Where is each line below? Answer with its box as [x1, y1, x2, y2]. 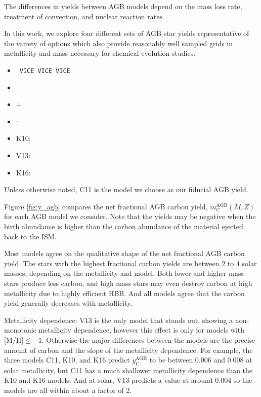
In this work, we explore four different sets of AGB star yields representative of [4, 28, 249, 39]
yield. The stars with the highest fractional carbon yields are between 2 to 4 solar [4, 258, 257, 268]
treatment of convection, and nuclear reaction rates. [4, 11, 164, 21]
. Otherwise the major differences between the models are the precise [41, 334, 255, 345]
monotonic [4, 324, 36, 335]
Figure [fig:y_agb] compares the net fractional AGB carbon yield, [4, 201, 208, 211]
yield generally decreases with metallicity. [4, 298, 133, 308]
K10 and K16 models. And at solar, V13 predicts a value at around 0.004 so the [4, 375, 252, 385]
